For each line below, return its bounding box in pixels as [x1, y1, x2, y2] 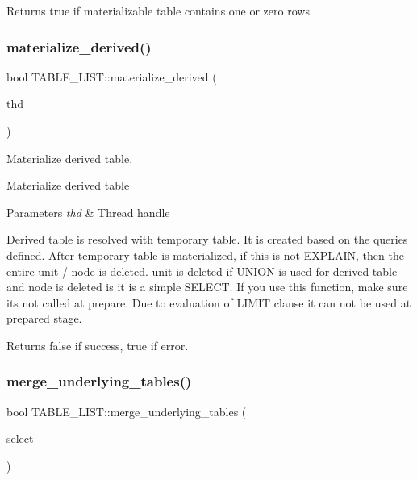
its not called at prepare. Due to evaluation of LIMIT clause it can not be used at [6, 294, 411, 311]
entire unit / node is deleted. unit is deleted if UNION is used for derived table [6, 262, 398, 279]
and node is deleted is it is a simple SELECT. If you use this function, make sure [6, 278, 408, 295]
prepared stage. [6, 310, 82, 327]
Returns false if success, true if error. [6, 336, 189, 353]
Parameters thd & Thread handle [6, 203, 170, 220]
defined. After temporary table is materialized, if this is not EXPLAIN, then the [6, 246, 404, 263]
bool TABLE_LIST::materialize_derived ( [6, 68, 217, 85]
